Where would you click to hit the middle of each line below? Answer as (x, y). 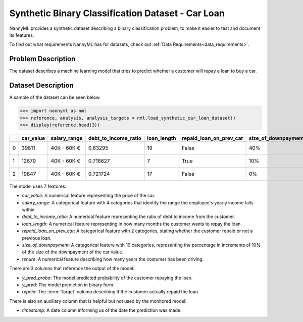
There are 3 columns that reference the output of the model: (72, 269)
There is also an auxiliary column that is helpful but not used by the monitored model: (98, 301)
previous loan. (37, 238)
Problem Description (42, 59)
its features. (22, 35)
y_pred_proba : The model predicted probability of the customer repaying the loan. (107, 278)
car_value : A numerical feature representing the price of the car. (89, 196)
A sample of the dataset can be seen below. (55, 97)
